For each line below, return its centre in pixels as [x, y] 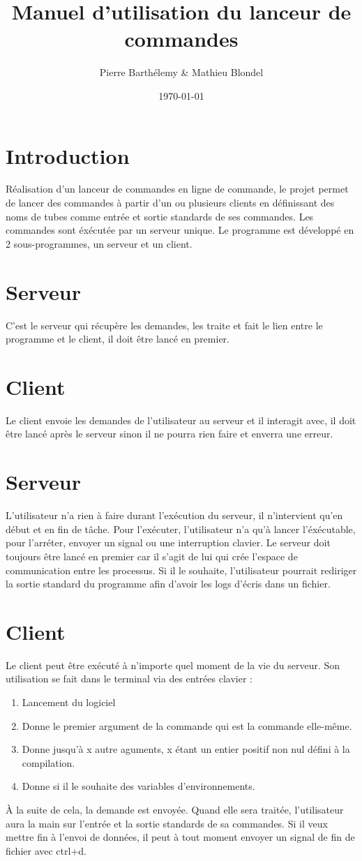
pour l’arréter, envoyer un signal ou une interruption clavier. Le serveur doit [168, 542]
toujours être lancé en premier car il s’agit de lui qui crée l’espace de [152, 556]
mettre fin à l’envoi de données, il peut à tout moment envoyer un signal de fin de [180, 837]
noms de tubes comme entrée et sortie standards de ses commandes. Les [160, 216]
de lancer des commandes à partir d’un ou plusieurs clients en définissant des [170, 203]
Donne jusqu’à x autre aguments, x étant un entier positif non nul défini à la [186, 749]
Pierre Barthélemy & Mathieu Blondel [181, 72]
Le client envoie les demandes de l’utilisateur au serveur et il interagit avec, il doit [181, 420]
